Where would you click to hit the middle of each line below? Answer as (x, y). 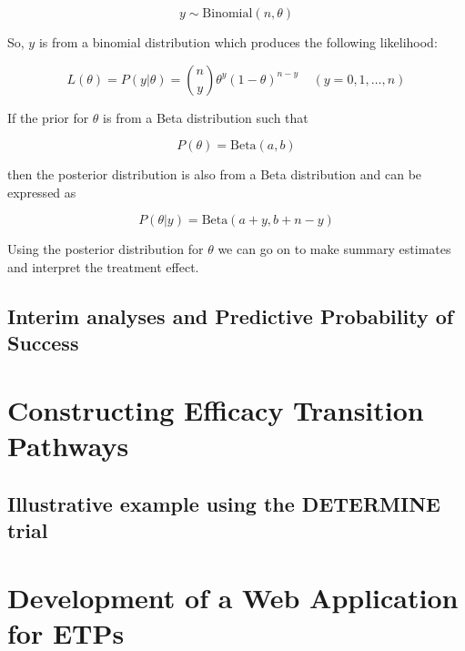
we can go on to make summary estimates (334, 249)
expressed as (42, 192)
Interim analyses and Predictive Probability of (231, 315)
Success (43, 343)
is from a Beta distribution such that (206, 117)
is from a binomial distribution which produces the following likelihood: (238, 42)
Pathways (68, 446)
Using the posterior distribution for (106, 249)
